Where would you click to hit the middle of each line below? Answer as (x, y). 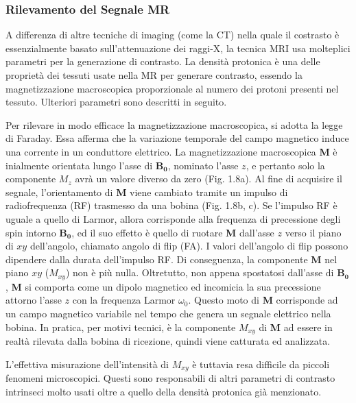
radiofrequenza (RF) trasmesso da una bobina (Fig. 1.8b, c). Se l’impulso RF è (171, 205)
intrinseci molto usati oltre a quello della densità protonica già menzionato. (164, 391)
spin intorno (31, 232)
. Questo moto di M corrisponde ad (263, 300)
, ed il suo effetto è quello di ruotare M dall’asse (173, 232)
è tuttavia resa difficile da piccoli (261, 364)
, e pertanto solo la (285, 165)
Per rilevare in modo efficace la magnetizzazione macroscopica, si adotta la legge (174, 124)
